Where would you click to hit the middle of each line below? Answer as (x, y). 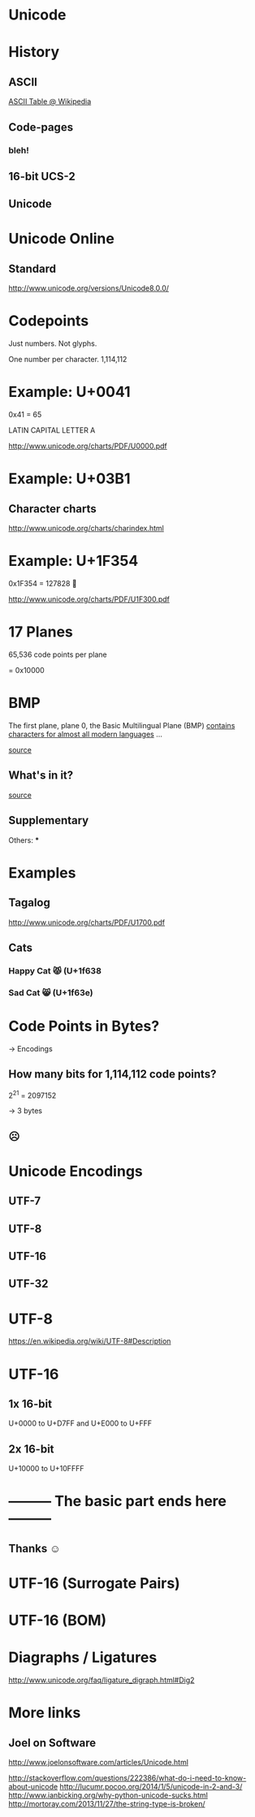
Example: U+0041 (70, 392)
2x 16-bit (31, 1449)
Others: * (24, 840)
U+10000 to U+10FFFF (46, 1469)
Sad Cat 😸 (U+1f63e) (51, 992)
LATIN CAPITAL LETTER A (52, 430)
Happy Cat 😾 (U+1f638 (55, 970)
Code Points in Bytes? (84, 1027)
